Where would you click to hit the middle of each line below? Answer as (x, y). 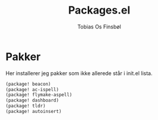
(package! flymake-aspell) (39, 95)
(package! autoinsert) (34, 112)
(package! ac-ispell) (32, 89)
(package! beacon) (28, 84)
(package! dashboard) (32, 100)
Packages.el (99, 10)
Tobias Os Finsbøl (99, 27)
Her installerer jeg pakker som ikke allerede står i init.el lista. (79, 73)
